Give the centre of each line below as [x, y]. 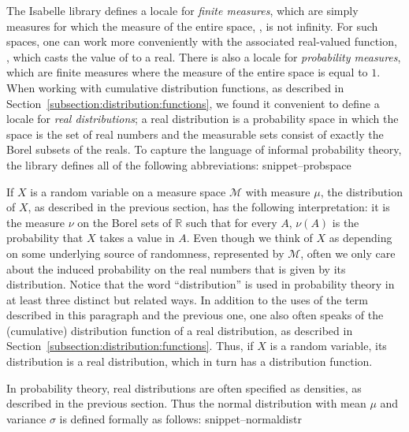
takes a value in [137, 238]
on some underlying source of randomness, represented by [145, 253]
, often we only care [348, 253]
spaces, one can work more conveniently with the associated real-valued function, [202, 41]
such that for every [231, 222]
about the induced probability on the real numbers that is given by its [176, 268]
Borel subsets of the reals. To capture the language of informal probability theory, [204, 149]
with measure [278, 191]
